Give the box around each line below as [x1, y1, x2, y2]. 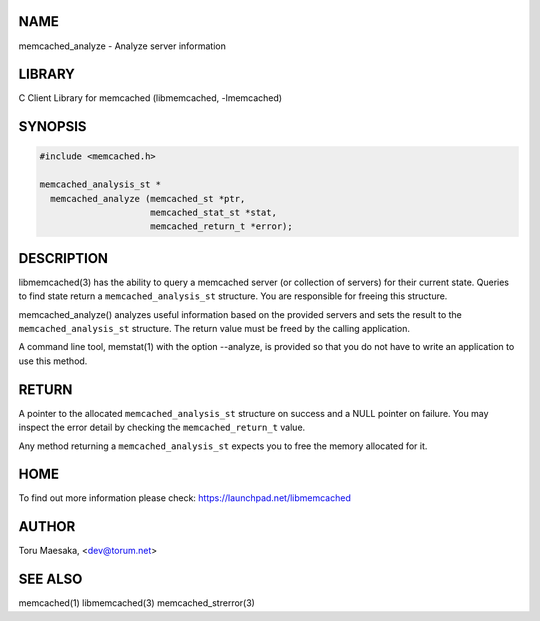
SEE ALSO [18, 571, 83, 588]
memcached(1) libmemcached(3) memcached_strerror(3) [18, 597, 255, 609]
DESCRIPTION [18, 250, 109, 267]
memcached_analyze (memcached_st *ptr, [50, 193, 246, 204]
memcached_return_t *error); [150, 221, 294, 232]
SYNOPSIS [18, 118, 87, 135]
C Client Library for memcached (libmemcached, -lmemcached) [18, 92, 283, 104]
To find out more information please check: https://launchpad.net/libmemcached [18, 492, 352, 504]
